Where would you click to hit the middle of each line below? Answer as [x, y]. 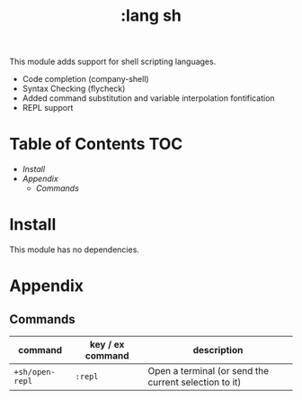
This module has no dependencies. [74, 250]
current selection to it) [195, 382]
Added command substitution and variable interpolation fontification [149, 98]
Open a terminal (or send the [209, 371]
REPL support [48, 108]
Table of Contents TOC [96, 144]
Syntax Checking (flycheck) [74, 89]
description [218, 350]
